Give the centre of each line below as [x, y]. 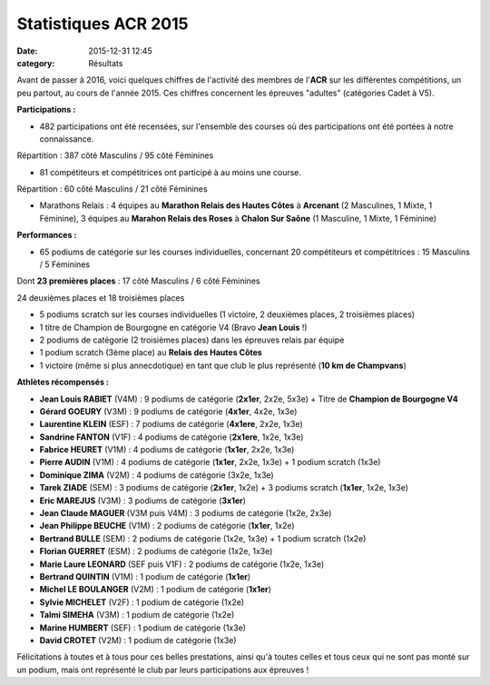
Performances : [47, 235]
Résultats [106, 63]
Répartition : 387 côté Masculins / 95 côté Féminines [115, 155]
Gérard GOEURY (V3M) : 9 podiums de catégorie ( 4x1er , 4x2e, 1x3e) [168, 411]
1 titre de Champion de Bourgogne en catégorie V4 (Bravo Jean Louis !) [173, 327]
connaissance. [67, 139]
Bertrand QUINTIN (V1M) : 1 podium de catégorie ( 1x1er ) [145, 576]
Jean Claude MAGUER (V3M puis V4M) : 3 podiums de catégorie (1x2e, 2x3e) [186, 513]
